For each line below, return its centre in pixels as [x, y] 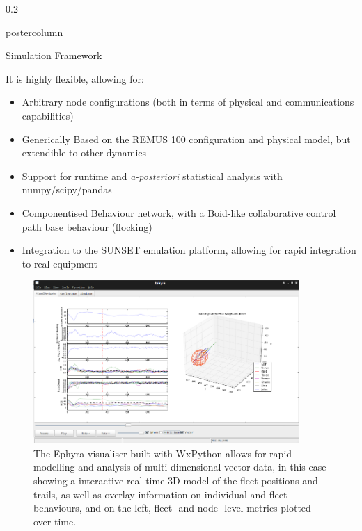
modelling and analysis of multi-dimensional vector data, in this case [180, 467]
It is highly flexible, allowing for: [75, 78]
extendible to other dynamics [84, 153]
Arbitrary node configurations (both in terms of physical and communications [188, 102]
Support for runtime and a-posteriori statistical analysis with [152, 175]
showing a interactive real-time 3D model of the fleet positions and [176, 481]
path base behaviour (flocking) [87, 226]
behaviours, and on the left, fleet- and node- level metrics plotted [172, 508]
